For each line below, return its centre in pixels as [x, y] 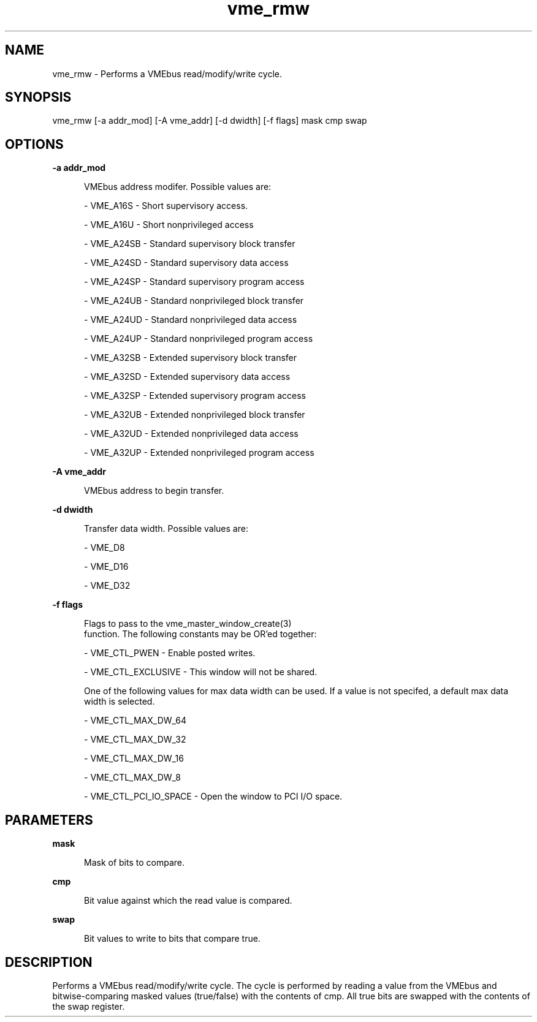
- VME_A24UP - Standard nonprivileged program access [199, 339]
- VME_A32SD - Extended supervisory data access [187, 377]
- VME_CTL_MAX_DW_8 [132, 778]
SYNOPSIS [38, 97]
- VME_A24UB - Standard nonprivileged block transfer [194, 301]
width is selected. [120, 702]
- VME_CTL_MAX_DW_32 [135, 740]
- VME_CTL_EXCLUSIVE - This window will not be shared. [201, 672]
